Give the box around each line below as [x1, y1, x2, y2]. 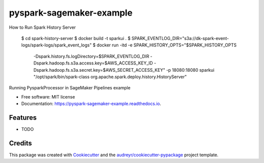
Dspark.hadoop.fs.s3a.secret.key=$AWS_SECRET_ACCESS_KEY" [33, 67, 166, 73]
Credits [9, 139, 32, 147]
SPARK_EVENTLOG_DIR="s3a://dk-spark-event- [131, 35, 229, 41]
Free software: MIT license [21, 94, 75, 100]
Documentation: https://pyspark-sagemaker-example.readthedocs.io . [21, 101, 161, 107]
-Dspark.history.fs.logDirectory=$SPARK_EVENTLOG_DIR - [33, 53, 153, 59]
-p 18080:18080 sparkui [166, 67, 215, 73]
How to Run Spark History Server [9, 24, 76, 30]
